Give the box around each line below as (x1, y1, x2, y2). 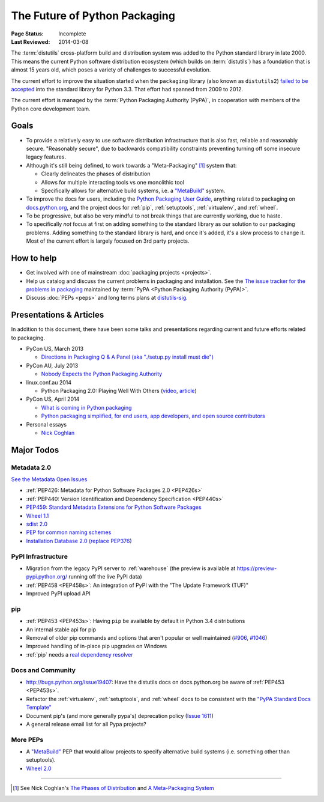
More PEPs (11, 735, 44, 744)
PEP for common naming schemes (26, 529, 112, 536)
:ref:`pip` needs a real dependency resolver (26, 651, 133, 658)
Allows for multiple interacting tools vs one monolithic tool (41, 178, 184, 186)
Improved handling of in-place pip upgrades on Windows (26, 643, 167, 650)
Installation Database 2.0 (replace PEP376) (26, 537, 132, 544)
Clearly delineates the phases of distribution (41, 170, 151, 177)
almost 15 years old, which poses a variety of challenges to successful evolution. (11, 66, 211, 73)
